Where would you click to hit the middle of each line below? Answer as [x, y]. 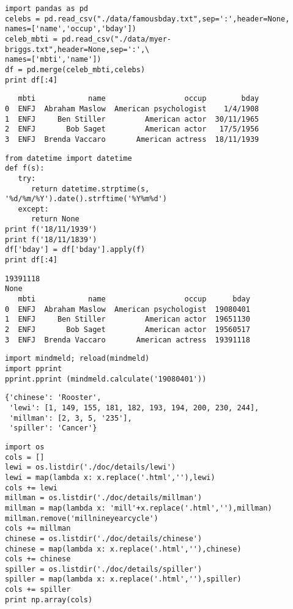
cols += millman [38, 529]
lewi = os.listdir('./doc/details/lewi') [91, 467]
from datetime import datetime [69, 158]
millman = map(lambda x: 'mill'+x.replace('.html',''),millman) [139, 508]
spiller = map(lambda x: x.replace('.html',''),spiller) [123, 579]
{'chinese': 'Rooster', [53, 398]
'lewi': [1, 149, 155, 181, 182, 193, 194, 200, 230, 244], [134, 408]
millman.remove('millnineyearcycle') [82, 518]
